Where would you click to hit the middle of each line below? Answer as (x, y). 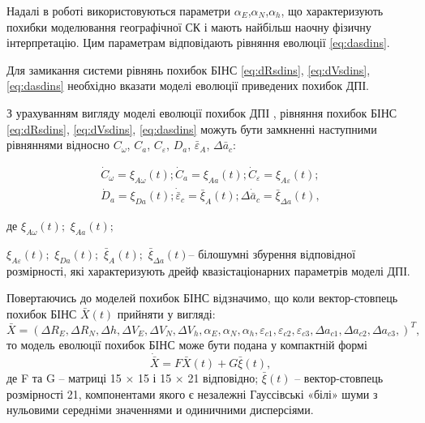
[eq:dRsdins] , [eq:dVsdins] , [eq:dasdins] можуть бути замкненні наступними (192, 128)
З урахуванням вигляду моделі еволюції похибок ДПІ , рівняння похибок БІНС (202, 112)
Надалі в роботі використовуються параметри (119, 11)
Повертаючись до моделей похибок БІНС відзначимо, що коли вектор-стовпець (202, 298)
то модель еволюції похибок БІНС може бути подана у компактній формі (187, 344)
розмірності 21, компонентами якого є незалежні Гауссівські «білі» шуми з (192, 393)
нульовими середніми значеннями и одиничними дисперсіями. (160, 410)
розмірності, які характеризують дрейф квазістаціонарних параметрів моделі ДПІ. (208, 270)
